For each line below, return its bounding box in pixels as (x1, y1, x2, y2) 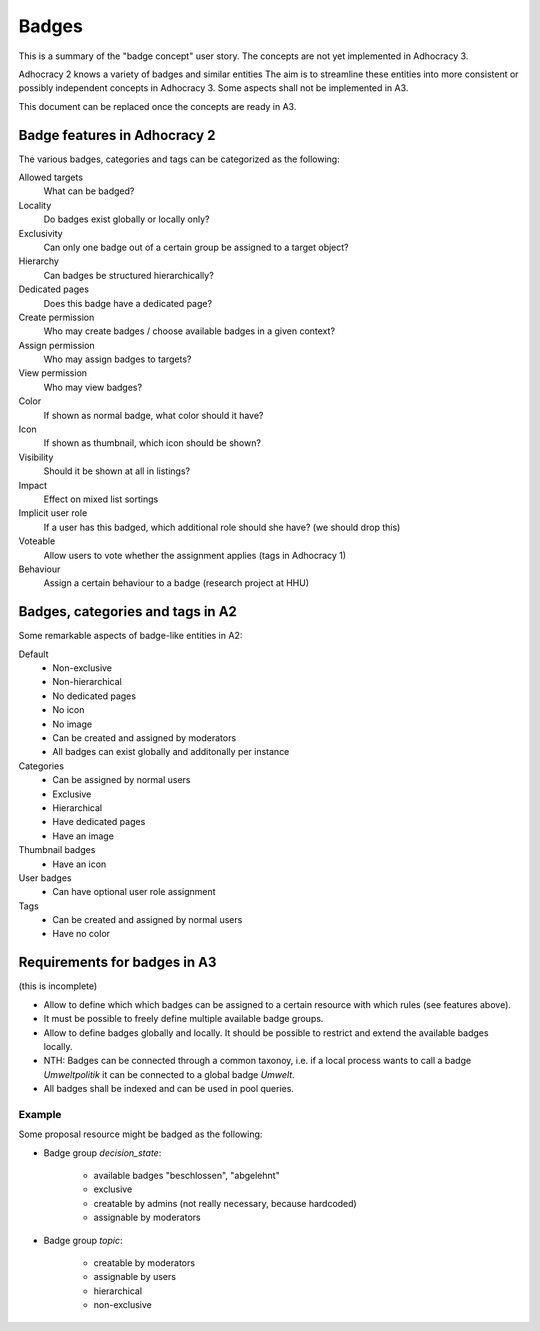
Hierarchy (18, 255, 60, 267)
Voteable (18, 535, 56, 547)
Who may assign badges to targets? (43, 353, 192, 365)
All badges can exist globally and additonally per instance (52, 746, 290, 758)
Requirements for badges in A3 (18, 954, 217, 971)
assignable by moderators (93, 1211, 201, 1224)
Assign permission (18, 339, 95, 351)
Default (18, 648, 49, 660)
